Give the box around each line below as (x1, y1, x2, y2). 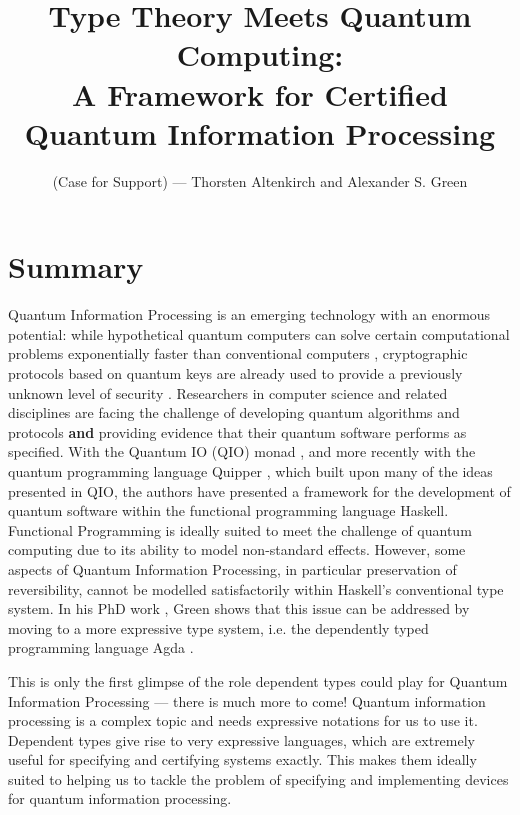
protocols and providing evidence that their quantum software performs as (8, 421, 467, 442)
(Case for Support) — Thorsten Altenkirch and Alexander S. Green (52, 170, 468, 191)
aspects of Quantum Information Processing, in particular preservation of (8, 558, 457, 579)
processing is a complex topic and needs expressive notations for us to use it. (8, 710, 478, 731)
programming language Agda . (8, 637, 194, 658)
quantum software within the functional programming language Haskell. (8, 500, 449, 521)
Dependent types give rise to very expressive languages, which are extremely (8, 729, 475, 750)
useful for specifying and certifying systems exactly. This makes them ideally (8, 749, 477, 770)
